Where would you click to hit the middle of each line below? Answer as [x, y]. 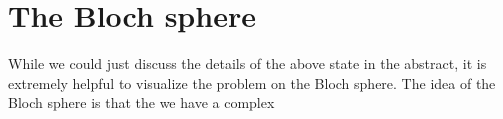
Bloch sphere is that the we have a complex [141, 102]
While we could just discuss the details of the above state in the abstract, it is [247, 63]
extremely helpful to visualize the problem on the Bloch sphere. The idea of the [252, 82]
